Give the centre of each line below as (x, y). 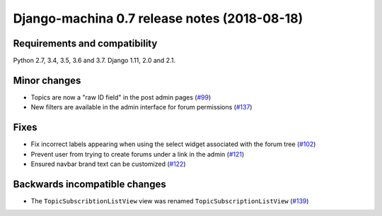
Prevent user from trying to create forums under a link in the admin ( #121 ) (138, 154)
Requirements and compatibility (85, 43)
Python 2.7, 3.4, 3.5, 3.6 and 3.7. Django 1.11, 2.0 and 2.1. (94, 61)
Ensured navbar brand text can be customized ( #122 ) (109, 164)
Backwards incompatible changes (89, 184)
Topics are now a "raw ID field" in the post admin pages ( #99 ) (121, 97)
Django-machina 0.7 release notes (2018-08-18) (158, 18)
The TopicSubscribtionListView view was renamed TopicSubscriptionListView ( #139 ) (170, 200)
